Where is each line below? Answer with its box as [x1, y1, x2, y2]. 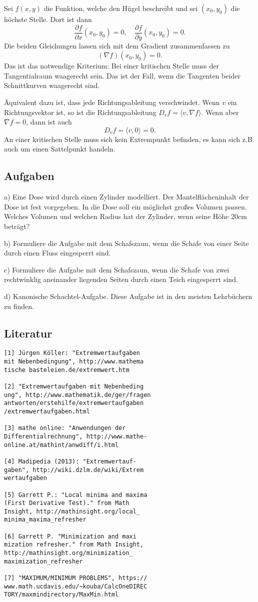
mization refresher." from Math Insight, [4, 541, 144, 548]
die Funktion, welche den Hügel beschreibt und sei [43, 3, 198, 13]
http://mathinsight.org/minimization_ [4, 549, 133, 557]
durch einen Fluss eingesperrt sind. [4, 247, 111, 258]
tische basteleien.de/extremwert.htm [4, 366, 129, 373]
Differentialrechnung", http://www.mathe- [4, 432, 147, 440]
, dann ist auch [26, 116, 72, 127]
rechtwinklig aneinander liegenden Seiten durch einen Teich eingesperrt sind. [4, 274, 238, 284]
